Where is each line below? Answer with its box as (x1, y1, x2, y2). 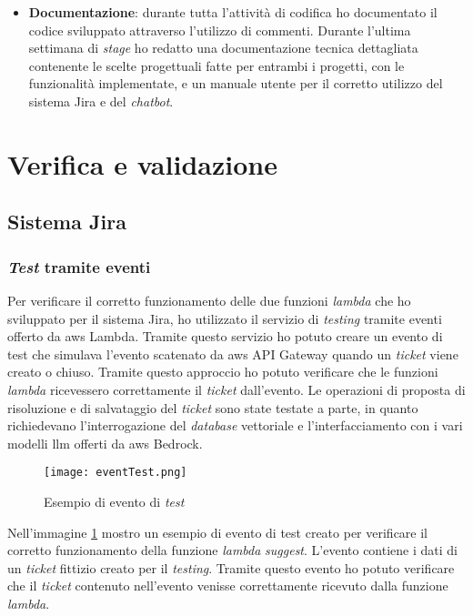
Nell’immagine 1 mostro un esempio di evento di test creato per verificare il (7, 522, 428, 541)
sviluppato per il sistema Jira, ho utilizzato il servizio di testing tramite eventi (7, 308, 442, 328)
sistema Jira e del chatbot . (28, 91, 174, 110)
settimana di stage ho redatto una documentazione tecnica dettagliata (28, 38, 418, 57)
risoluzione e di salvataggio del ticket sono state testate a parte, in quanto (7, 398, 418, 417)
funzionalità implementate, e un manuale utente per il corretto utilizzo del (28, 74, 443, 93)
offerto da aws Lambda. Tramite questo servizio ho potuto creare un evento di (7, 327, 443, 346)
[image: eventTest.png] (44, 466, 187, 480)
